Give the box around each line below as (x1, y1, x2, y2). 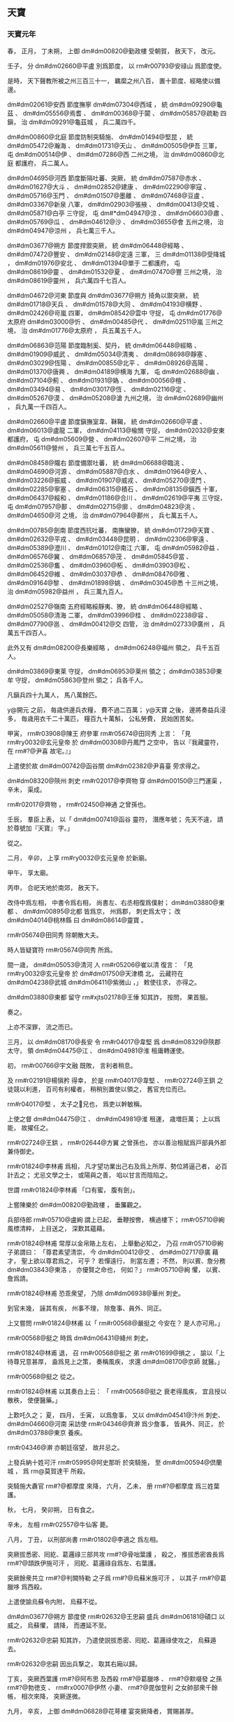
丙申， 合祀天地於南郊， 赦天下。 (7, 883, 103, 891)
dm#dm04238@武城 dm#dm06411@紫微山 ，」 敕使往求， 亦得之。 (7, 978, 201, 986)
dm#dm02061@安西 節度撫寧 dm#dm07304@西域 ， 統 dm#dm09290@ (7, 100, 217, 109)
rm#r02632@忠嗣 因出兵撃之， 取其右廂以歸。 (7, 1660, 142, 1668)
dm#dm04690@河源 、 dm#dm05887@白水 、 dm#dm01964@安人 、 (7, 467, 211, 475)
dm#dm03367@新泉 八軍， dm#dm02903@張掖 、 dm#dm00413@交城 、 (7, 200, 223, 208)
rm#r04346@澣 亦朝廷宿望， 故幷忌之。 (7, 1443, 124, 1451)
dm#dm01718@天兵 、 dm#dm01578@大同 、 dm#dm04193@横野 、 (7, 300, 206, 308)
